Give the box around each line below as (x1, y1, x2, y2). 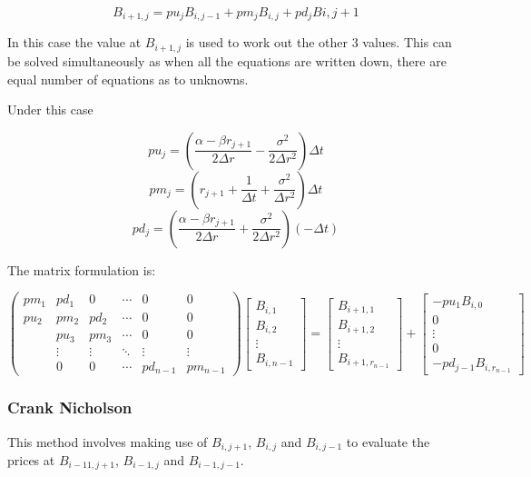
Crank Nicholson (7, 396, 133, 419)
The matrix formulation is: (7, 260, 156, 279)
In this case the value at (7, 33, 142, 52)
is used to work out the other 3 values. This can (185, 33, 452, 52)
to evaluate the (346, 432, 430, 451)
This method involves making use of (7, 432, 208, 451)
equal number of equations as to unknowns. (7, 69, 249, 88)
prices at (7, 450, 55, 469)
